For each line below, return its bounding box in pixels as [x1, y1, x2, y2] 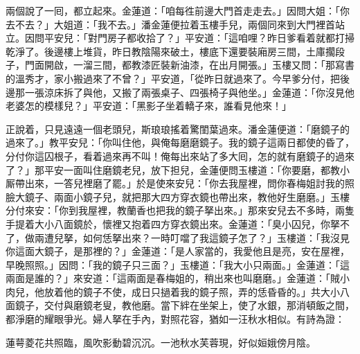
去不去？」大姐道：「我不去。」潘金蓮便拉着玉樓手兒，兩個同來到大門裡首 [6, 17, 335, 31]
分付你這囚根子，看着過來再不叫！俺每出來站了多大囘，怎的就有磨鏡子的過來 [6, 148, 354, 163]
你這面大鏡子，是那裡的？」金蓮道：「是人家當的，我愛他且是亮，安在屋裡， [6, 244, 350, 258]
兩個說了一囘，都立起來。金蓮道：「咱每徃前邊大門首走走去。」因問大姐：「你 [6, 3, 350, 17]
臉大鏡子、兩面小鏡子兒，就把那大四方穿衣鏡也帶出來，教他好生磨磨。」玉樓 [6, 189, 350, 204]
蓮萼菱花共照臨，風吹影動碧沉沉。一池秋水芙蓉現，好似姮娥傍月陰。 [6, 335, 316, 349]
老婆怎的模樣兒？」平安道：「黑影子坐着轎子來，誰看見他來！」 [6, 98, 291, 113]
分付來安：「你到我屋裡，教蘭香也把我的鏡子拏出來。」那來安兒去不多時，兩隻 [6, 203, 354, 218]
